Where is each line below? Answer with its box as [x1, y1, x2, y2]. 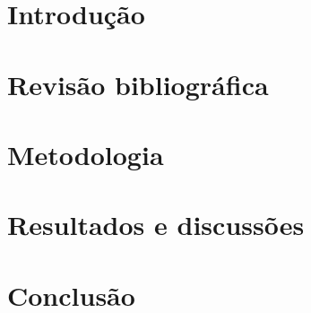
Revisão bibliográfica [7, 65, 269, 102]
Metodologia [7, 135, 164, 172]
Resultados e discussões [7, 206, 305, 243]
